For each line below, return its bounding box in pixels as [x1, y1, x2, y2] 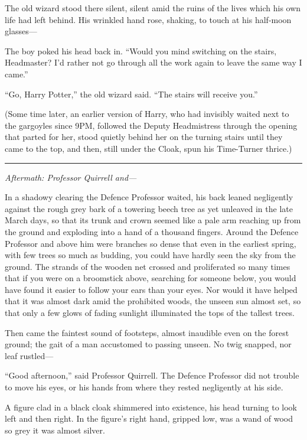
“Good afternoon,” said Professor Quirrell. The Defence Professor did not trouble [5, 369, 299, 382]
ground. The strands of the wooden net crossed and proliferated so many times [5, 260, 290, 272]
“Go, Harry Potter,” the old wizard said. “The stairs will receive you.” [5, 87, 258, 100]
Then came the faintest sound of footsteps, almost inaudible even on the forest [5, 326, 289, 338]
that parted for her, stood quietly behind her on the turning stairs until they [5, 131, 283, 143]
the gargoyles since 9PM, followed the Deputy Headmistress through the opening [5, 119, 298, 131]
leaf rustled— [5, 349, 54, 361]
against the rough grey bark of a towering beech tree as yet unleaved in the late [5, 202, 293, 214]
